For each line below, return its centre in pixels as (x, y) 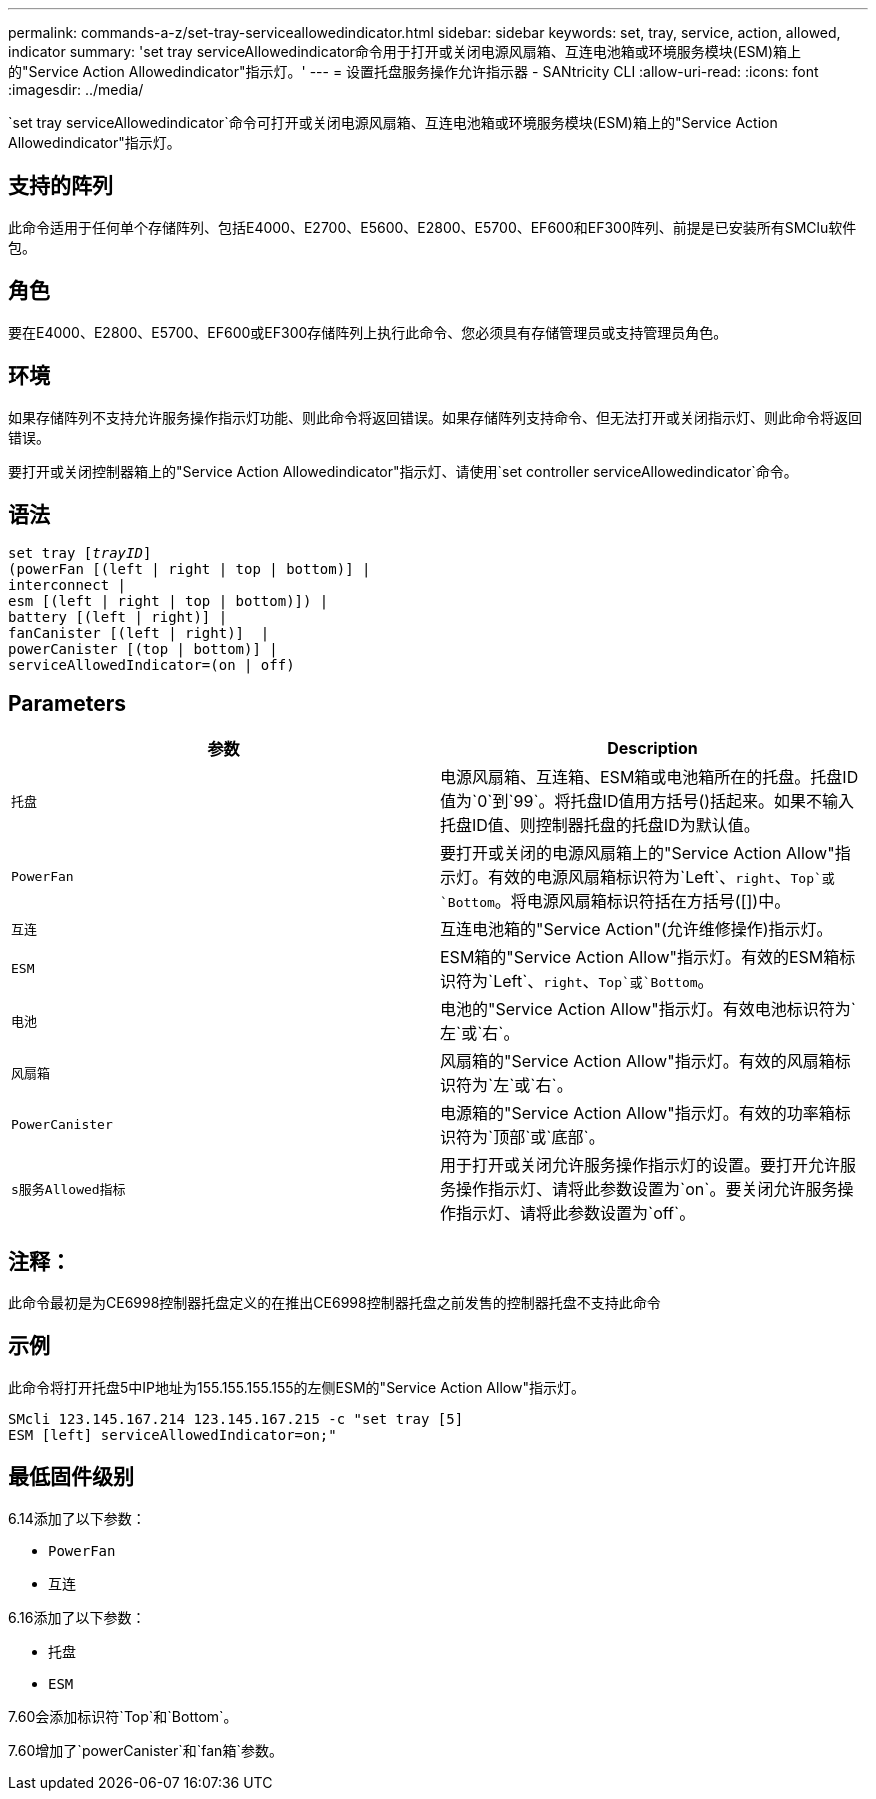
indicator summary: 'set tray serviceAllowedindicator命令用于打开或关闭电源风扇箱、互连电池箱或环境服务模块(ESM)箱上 (405, 51)
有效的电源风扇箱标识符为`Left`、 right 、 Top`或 (661, 877)
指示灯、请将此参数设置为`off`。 (576, 1213)
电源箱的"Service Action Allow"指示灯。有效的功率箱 (637, 1113)
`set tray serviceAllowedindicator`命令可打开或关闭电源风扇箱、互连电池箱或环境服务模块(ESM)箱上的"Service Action (393, 122)
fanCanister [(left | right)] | (139, 633)
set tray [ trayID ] (80, 553)
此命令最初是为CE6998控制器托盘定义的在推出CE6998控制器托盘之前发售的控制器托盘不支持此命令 (334, 1303)
